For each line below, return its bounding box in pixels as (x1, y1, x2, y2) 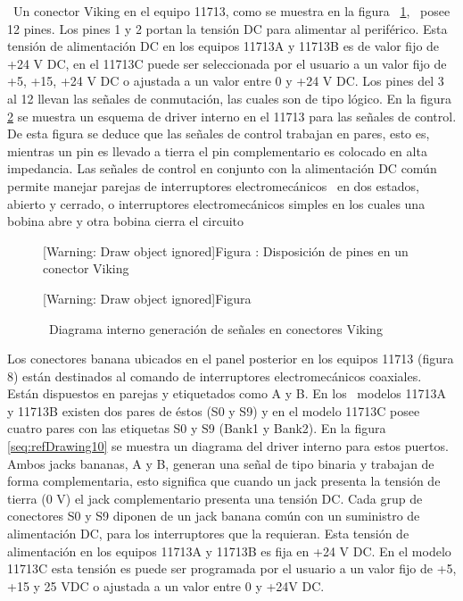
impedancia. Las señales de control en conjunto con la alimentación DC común (7, 159, 437, 178)
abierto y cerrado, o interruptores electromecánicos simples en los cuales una (7, 194, 426, 213)
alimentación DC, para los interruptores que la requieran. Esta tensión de (7, 524, 409, 543)
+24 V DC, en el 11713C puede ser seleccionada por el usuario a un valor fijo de (7, 54, 447, 72)
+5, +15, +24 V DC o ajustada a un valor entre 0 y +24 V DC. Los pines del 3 (7, 71, 444, 90)
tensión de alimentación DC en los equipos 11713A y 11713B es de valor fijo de (7, 37, 440, 55)
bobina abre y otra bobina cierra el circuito (7, 212, 244, 230)
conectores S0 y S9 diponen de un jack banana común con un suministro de (7, 506, 420, 525)
